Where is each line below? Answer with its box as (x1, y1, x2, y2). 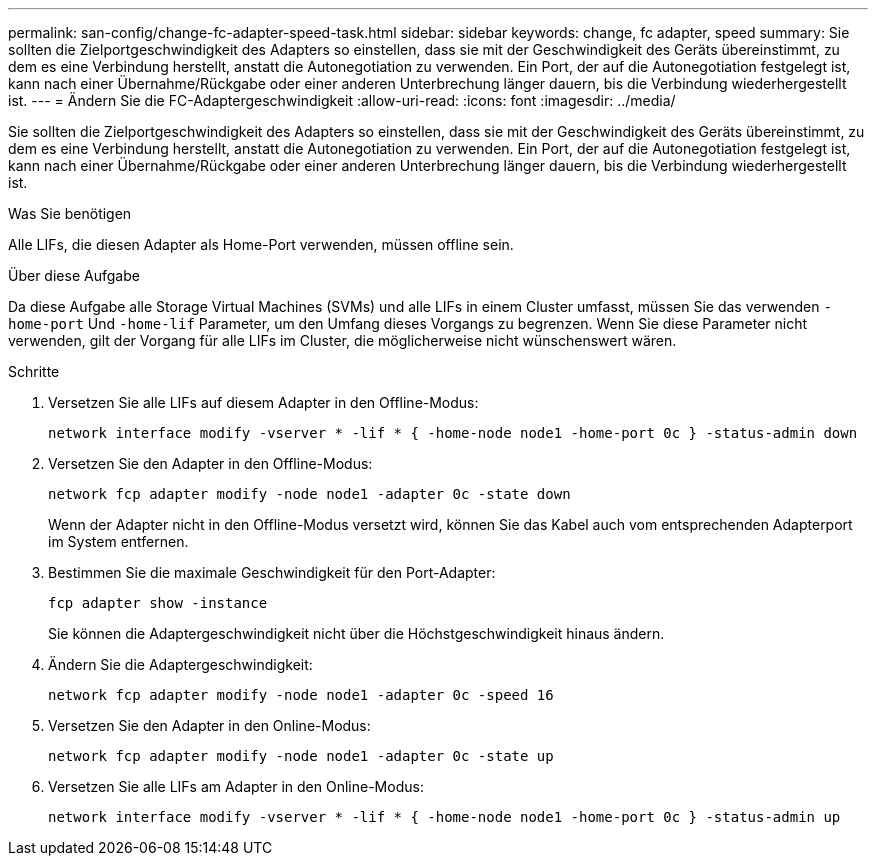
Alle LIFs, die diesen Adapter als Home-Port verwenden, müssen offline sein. (8, 236, 514, 253)
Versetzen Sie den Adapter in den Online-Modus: (48, 717, 371, 734)
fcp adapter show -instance (48, 595, 268, 611)
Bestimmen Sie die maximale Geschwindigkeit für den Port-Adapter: (48, 564, 496, 581)
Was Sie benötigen (8, 205, 132, 222)
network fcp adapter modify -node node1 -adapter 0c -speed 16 (48, 687, 554, 703)
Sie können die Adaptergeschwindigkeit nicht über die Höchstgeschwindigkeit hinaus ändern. (48, 625, 665, 642)
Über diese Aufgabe (8, 267, 140, 284)
